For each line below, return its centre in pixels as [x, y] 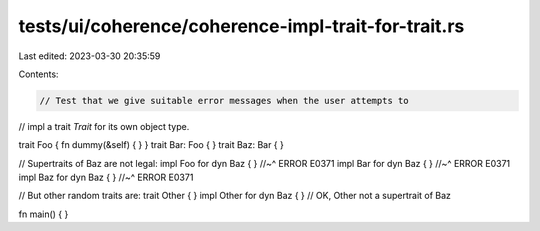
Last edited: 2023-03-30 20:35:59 [89, 56]
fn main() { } [43, 214]
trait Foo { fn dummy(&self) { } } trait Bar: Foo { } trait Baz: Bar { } [151, 145]
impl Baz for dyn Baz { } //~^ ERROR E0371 [106, 177]
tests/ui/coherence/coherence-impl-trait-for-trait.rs [241, 26]
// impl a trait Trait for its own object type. [104, 126]
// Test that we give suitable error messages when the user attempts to [224, 100]
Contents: [38, 74]
